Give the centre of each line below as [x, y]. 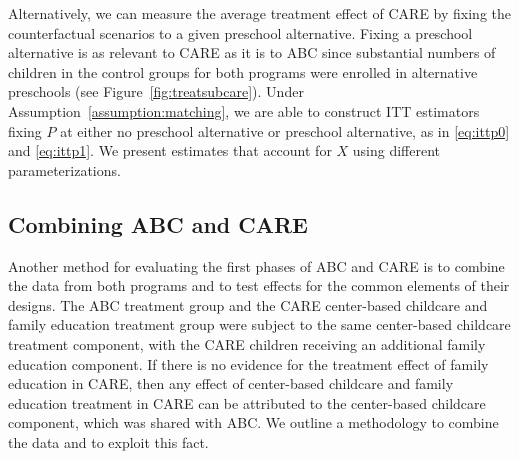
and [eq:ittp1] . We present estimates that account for [170, 150]
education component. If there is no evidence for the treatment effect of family [248, 363]
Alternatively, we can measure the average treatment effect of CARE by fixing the [260, 13]
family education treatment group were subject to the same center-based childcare [259, 324]
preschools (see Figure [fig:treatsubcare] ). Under [156, 91]
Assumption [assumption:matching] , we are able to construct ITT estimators [244, 110]
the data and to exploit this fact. [108, 441]
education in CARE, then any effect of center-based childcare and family [231, 383]
